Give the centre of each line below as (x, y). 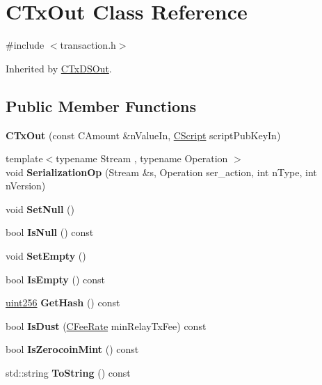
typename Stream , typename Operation (142, 158)
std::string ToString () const (68, 373)
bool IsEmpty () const (56, 279)
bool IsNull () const (50, 232)
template (24, 158)
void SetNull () (40, 209)
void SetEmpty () (46, 256)
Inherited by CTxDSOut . (59, 68)
